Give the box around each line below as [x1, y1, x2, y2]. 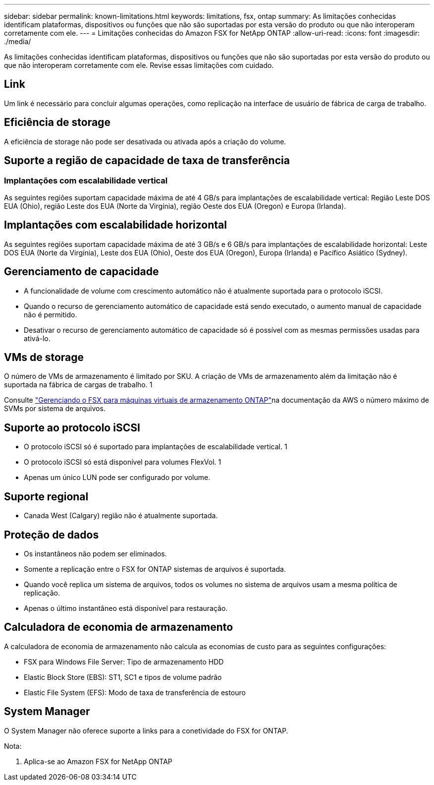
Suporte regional [4, 490, 89, 503]
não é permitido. [24, 310, 77, 319]
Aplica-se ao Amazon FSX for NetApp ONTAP [24, 757, 172, 766]
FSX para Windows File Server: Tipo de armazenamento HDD [24, 657, 224, 666]
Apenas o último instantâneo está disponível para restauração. [24, 604, 228, 612]
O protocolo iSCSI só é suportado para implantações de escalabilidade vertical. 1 [24, 442, 287, 451]
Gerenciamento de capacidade [4, 265, 159, 278]
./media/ [4, 37, 31, 46]
